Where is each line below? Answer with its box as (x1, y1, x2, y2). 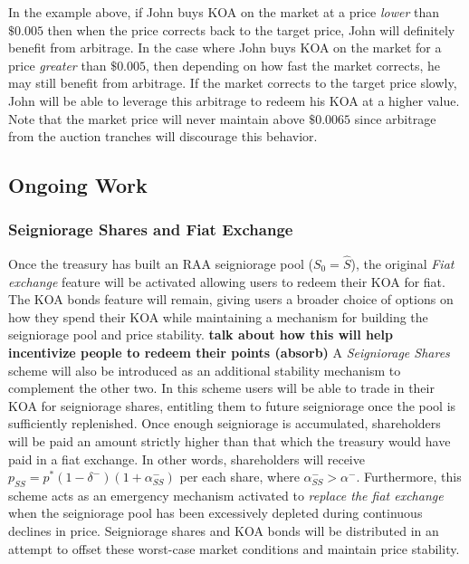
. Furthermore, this (356, 467, 462, 486)
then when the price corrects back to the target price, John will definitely (47, 20, 455, 39)
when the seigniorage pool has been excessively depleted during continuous (8, 503, 423, 522)
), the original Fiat (350, 253, 455, 272)
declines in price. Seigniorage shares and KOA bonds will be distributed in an (8, 521, 439, 540)
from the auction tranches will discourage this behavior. (8, 127, 318, 146)
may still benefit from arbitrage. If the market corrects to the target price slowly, (8, 73, 457, 92)
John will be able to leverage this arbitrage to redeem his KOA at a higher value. (8, 91, 460, 110)
